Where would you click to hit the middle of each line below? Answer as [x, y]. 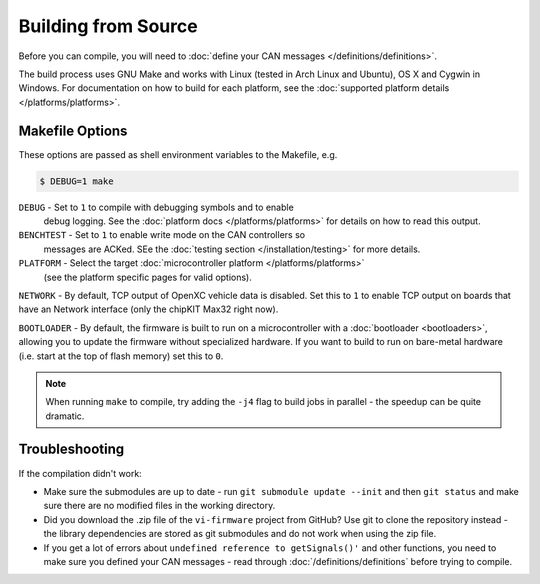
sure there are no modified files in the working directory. [159, 506]
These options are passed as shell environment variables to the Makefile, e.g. [178, 154]
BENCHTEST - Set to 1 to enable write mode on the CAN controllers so [161, 235]
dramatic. [65, 416]
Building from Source [108, 26]
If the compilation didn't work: [80, 473]
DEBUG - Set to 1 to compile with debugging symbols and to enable [156, 207]
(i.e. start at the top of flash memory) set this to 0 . [121, 356]
